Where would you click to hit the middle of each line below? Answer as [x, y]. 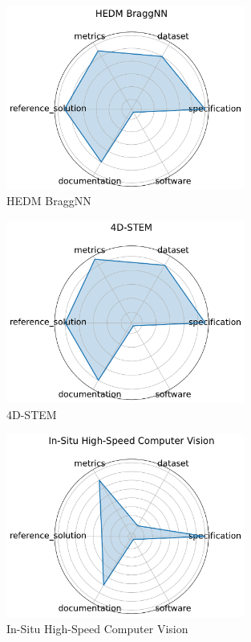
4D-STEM [32, 414]
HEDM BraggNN [49, 201]
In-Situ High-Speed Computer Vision [97, 628]
